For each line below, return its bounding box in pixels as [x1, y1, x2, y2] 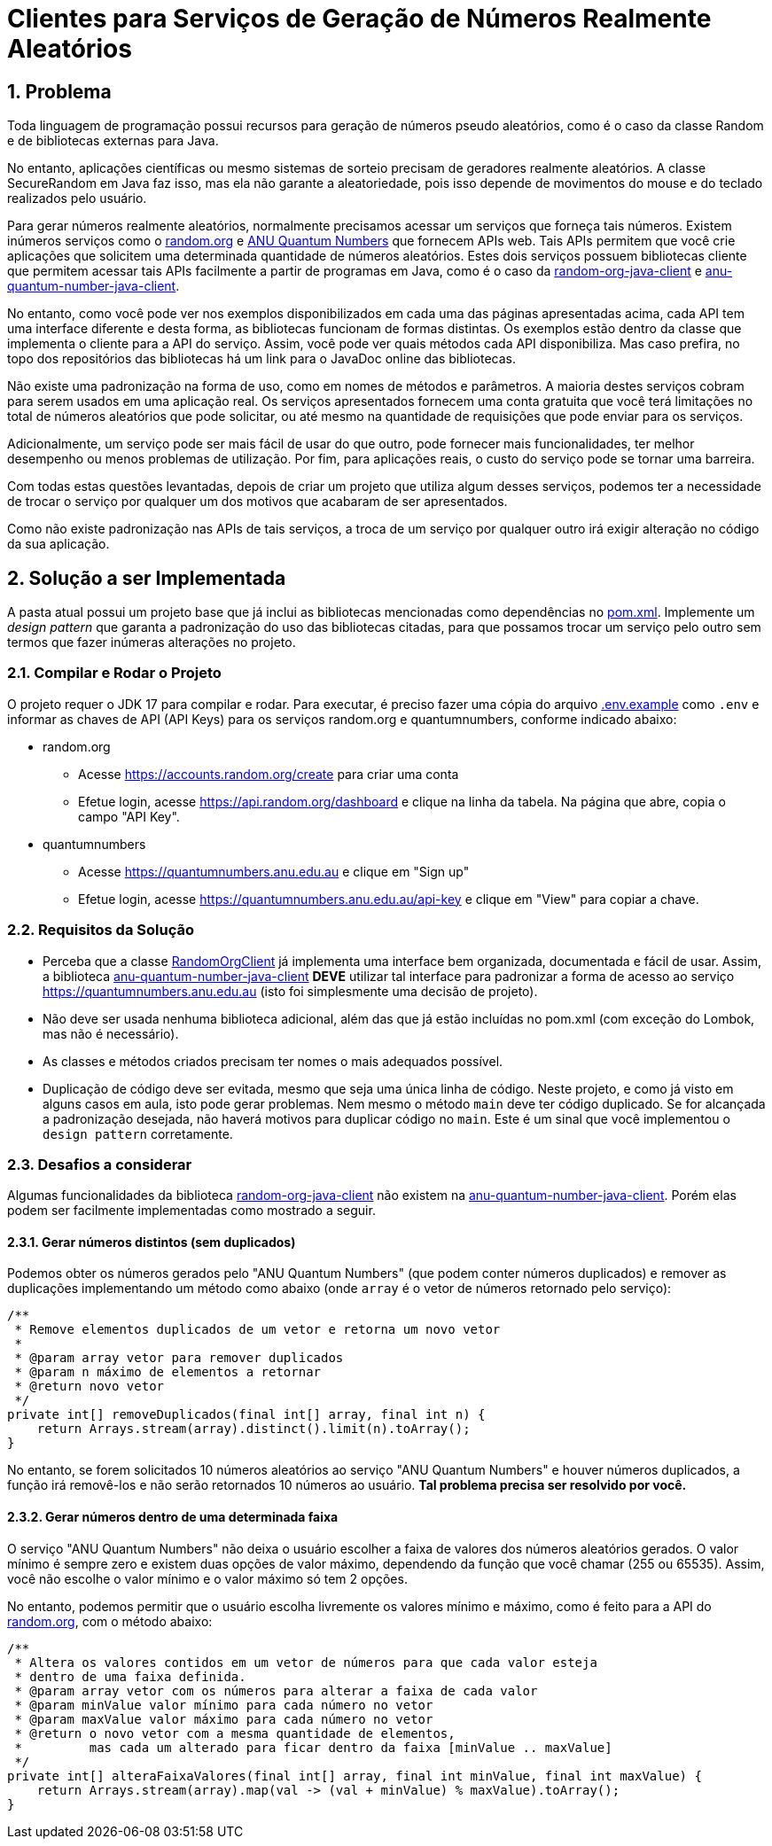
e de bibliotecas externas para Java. [7, 133, 219, 149]
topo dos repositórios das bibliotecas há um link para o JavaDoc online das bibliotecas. [7, 351, 516, 367]
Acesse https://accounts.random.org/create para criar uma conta [78, 766, 459, 782]
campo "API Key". [78, 808, 180, 824]
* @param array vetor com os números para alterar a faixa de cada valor [14, 1683, 538, 1698]
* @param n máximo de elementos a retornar [14, 1365, 322, 1380]
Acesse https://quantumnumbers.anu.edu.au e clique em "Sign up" [78, 863, 470, 879]
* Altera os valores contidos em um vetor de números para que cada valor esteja [14, 1655, 597, 1670]
